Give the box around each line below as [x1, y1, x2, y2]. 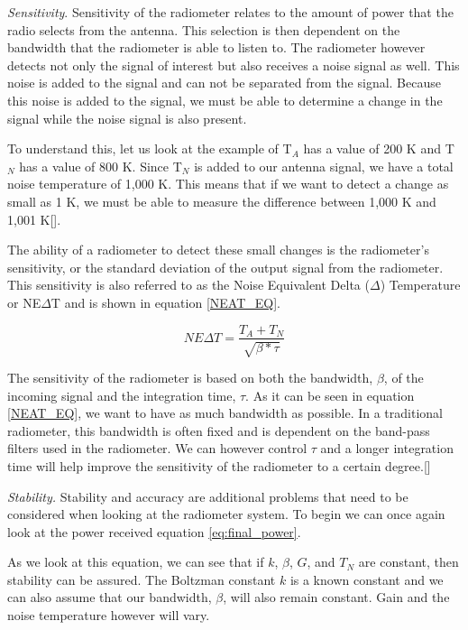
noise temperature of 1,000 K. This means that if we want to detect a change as [7, 174, 449, 193]
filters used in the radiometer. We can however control [7, 439, 307, 458]
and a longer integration [320, 439, 454, 458]
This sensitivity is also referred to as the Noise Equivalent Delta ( [7, 275, 370, 294]
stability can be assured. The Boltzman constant [7, 570, 276, 588]
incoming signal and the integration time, [7, 385, 236, 404]
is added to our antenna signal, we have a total [194, 156, 454, 175]
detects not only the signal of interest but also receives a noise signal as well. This [7, 55, 460, 74]
